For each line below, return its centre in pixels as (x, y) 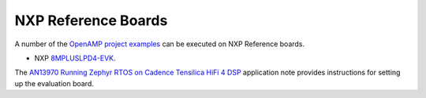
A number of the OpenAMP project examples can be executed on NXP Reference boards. (160, 44)
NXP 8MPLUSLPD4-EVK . (75, 58)
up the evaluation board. (54, 83)
